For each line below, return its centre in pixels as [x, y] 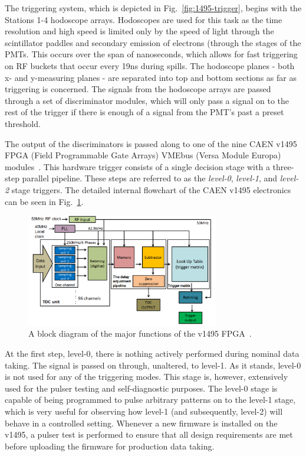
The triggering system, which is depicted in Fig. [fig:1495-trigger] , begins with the [153, 8]
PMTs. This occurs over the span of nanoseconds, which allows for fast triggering [151, 54]
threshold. [23, 123]
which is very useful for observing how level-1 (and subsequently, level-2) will [144, 411]
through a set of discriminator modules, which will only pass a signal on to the [147, 100]
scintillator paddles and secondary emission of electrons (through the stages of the [153, 42]
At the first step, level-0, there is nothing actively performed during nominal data [152, 353]
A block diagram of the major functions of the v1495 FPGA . [140, 333]
